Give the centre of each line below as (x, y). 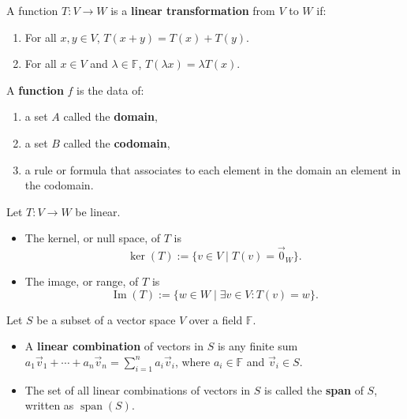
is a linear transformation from (193, 10)
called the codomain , (117, 142)
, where (192, 361)
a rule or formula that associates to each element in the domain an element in (213, 169)
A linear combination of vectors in (114, 346)
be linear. (98, 211)
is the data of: (110, 90)
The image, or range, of (82, 281)
